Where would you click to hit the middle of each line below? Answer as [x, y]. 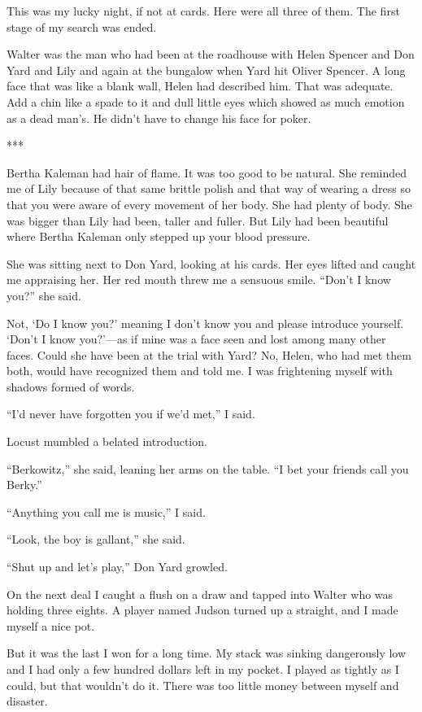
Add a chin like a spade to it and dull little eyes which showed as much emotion [206, 101]
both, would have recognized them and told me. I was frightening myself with [200, 371]
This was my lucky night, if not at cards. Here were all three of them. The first [203, 11]
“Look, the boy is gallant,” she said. [96, 539]
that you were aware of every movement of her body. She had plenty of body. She [209, 204]
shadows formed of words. [71, 386]
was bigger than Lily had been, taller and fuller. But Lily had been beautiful [198, 220]
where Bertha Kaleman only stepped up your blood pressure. [159, 236]
